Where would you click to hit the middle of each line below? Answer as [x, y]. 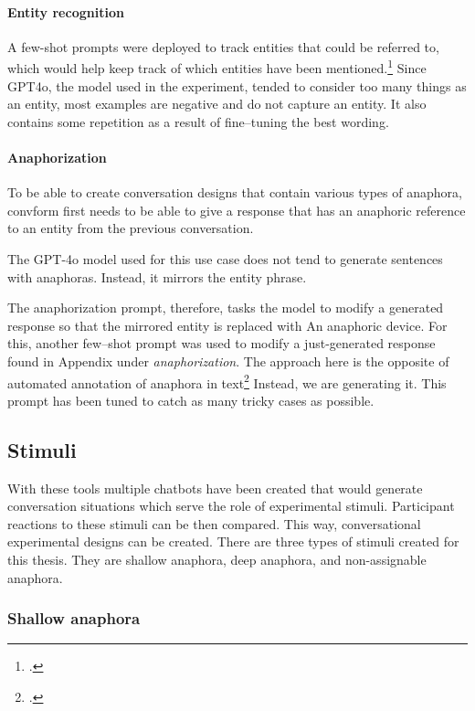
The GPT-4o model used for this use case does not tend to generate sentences [225, 259]
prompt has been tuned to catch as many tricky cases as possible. [191, 400]
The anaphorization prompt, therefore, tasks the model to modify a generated [226, 308]
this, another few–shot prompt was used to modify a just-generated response [222, 343]
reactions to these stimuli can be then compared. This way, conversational [214, 523]
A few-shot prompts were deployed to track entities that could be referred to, [223, 46]
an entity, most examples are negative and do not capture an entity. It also [217, 104]
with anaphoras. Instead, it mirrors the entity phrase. [157, 276]
